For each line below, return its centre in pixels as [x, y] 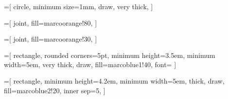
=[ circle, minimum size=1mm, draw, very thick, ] [79, 6]
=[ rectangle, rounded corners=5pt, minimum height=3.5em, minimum [110, 55]
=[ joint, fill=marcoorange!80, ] [51, 22]
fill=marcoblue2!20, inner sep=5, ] [55, 90]
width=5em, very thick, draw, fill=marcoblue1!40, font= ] [90, 64]
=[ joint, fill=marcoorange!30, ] [51, 39]
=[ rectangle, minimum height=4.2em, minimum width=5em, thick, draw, [114, 80]
